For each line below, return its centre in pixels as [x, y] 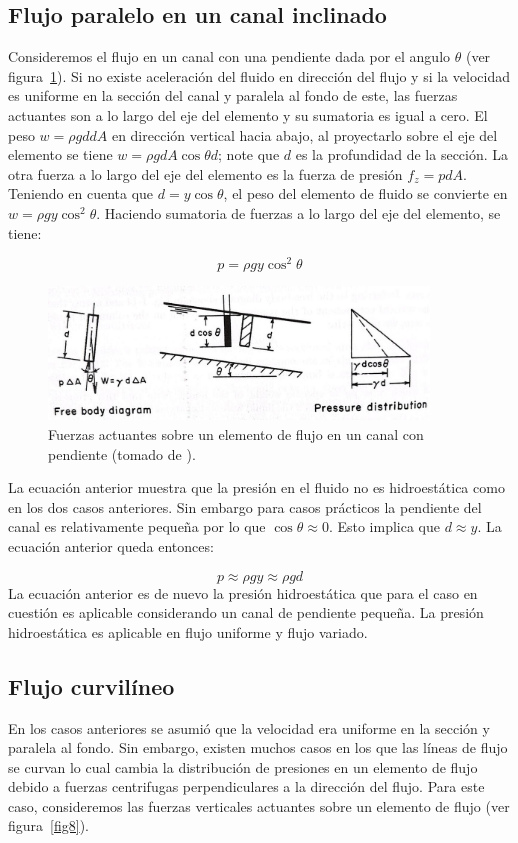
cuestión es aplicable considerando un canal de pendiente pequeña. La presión [246, 612]
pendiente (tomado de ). [122, 453]
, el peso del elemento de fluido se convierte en [365, 193]
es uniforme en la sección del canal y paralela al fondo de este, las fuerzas [233, 95]
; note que [249, 154]
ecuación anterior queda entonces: [111, 545]
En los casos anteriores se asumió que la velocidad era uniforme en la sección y [249, 727]
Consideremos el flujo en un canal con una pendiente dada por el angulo [229, 56]
